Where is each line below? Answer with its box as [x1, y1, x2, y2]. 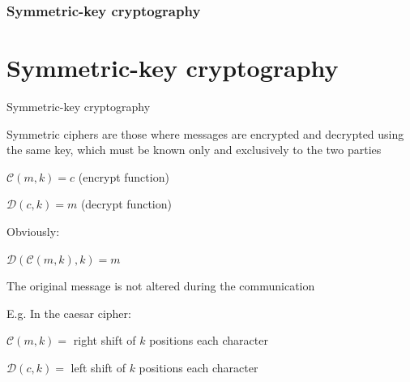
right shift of [73, 332, 136, 349]
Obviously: [6, 222, 60, 239]
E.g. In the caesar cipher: [6, 304, 131, 321]
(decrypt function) [80, 195, 172, 212]
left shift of [70, 358, 126, 376]
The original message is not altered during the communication [6, 277, 315, 294]
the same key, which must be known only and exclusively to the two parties [6, 141, 382, 158]
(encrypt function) [78, 168, 169, 185]
